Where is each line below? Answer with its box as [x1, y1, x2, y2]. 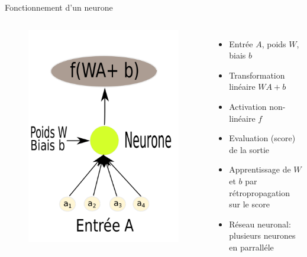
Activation [229, 100, 267, 112]
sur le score [229, 198, 270, 210]
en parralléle [229, 240, 274, 253]
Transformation [229, 69, 285, 81]
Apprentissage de [229, 163, 291, 175]
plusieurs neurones [229, 229, 296, 242]
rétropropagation [229, 186, 290, 199]
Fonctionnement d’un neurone [5, 1, 113, 13]
